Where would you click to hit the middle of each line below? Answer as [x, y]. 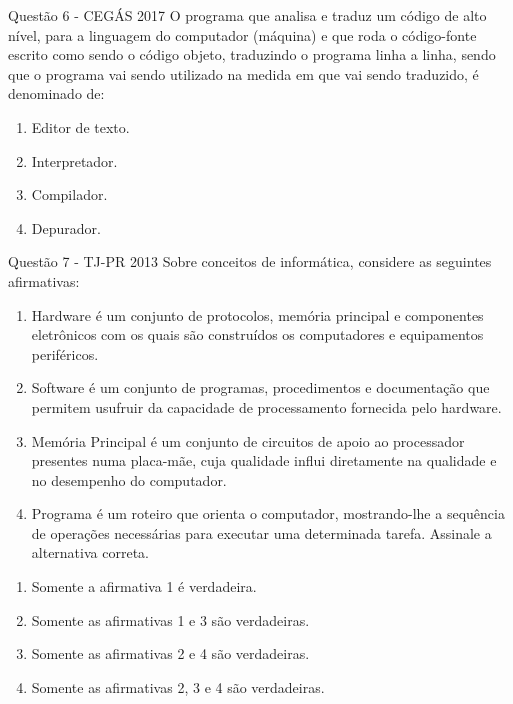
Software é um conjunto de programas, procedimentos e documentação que [260, 387]
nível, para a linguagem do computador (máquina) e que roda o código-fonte [242, 34]
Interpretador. [74, 160]
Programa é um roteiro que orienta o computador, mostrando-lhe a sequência [268, 513]
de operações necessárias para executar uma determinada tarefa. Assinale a [261, 532]
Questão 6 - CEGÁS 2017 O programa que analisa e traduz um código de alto [247, 15]
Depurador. [66, 227]
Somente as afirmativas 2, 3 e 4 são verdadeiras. [178, 686]
